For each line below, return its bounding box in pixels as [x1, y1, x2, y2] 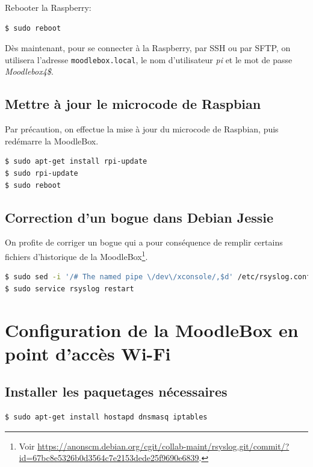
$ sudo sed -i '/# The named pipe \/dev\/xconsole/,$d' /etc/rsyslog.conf [5, 273, 311, 282]
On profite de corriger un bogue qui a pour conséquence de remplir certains [5, 236, 283, 249]
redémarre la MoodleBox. [5, 134, 99, 147]
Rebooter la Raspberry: [5, 1, 91, 13]
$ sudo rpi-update [5, 169, 78, 178]
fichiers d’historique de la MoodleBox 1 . [5, 249, 148, 262]
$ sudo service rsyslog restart [5, 284, 134, 293]
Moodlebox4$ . [5, 65, 54, 78]
